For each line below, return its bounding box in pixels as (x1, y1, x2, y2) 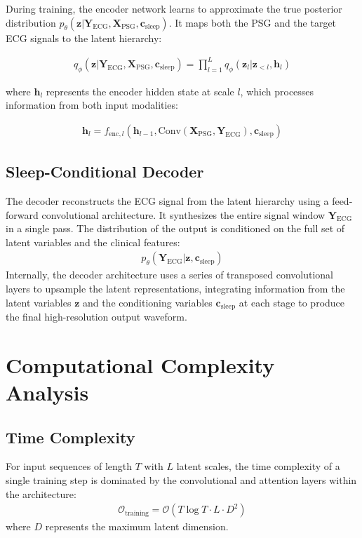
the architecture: (6, 486, 76, 501)
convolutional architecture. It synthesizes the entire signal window (41, 207, 326, 222)
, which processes (240, 83, 314, 98)
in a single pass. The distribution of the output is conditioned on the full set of (6, 221, 345, 236)
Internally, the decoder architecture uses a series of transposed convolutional (6, 267, 333, 282)
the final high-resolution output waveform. (6, 309, 187, 323)
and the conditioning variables (82, 295, 213, 309)
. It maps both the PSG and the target (168, 15, 337, 29)
